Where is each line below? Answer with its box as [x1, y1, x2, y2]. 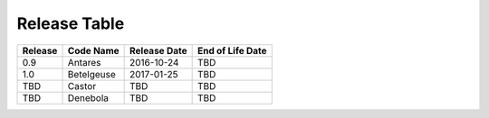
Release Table [16, 14, 125, 33]
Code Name [67, 44, 120, 57]
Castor [67, 79, 97, 92]
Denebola [67, 91, 109, 104]
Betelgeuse [67, 68, 117, 80]
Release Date [129, 44, 187, 57]
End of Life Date [197, 44, 267, 57]
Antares [67, 56, 101, 68]
